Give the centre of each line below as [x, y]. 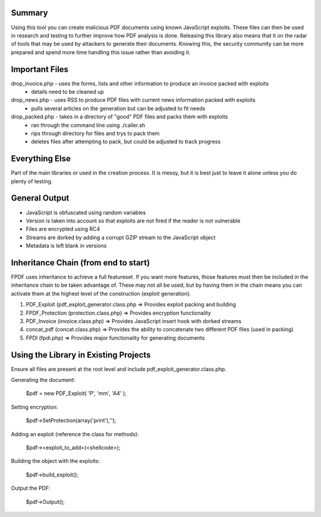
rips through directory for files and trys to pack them [95, 133]
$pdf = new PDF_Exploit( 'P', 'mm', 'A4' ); [76, 393]
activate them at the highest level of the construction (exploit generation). [101, 293]
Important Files [40, 69]
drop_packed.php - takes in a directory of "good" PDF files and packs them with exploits [119, 117]
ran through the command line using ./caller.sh [88, 125]
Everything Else [41, 159]
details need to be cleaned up [67, 92]
